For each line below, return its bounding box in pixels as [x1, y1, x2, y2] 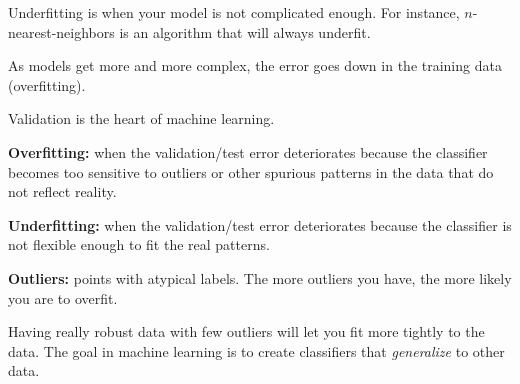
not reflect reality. [8, 181, 117, 202]
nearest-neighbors [8, 21, 115, 42]
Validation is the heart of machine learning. [8, 108, 275, 129]
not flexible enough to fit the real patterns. [8, 234, 270, 255]
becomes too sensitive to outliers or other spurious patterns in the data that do [8, 161, 494, 182]
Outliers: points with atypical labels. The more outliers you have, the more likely [8, 267, 512, 288]
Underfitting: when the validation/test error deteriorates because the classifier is [8, 214, 512, 235]
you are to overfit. [8, 287, 118, 308]
